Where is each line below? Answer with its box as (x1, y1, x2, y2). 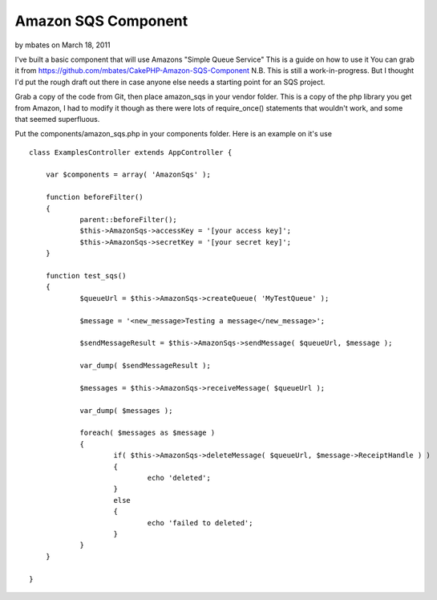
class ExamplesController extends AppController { (29, 148, 233, 156)
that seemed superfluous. (14, 114, 100, 124)
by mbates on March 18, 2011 (14, 40, 111, 50)
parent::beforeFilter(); (79, 215, 178, 225)
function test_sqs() (45, 271, 127, 280)
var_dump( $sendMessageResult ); (79, 361, 212, 371)
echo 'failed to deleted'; (147, 518, 253, 527)
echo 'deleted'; (147, 473, 212, 482)
